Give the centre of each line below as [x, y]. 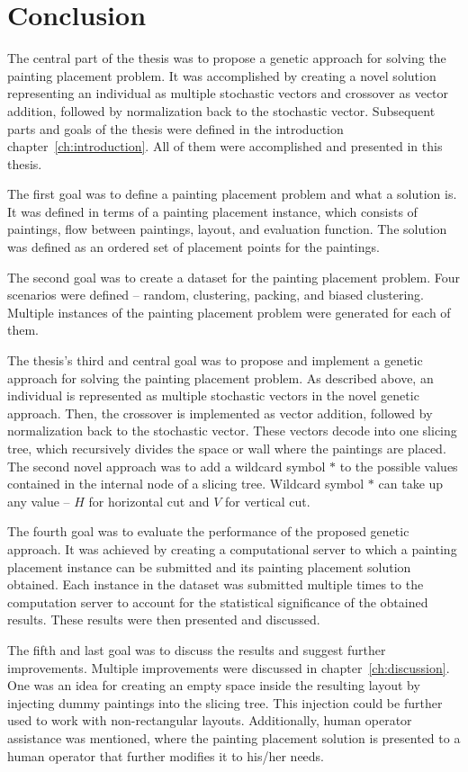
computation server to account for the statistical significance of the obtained [218, 601]
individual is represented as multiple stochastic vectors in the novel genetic [213, 395]
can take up [411, 484]
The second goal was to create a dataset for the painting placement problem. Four [234, 277]
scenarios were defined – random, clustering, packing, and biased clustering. [216, 295]
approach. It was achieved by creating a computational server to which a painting [232, 548]
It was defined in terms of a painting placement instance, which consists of [212, 211]
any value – [39, 501]
